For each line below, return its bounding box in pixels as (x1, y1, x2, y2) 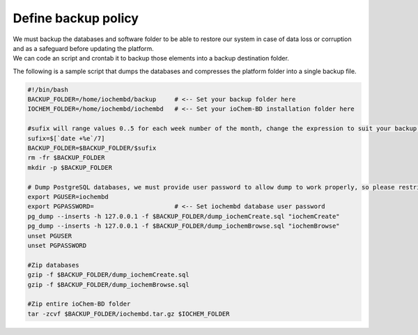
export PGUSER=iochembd (27, 193, 109, 201)
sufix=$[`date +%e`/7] (27, 134, 105, 142)
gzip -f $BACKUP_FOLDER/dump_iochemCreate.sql (27, 271, 189, 279)
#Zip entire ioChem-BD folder (27, 300, 131, 308)
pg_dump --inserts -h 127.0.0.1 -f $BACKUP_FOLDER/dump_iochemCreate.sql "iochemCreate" (27, 212, 341, 220)
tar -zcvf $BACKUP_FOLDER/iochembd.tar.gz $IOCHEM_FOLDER (27, 310, 230, 318)
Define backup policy (13, 10, 139, 26)
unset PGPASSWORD (27, 241, 87, 249)
